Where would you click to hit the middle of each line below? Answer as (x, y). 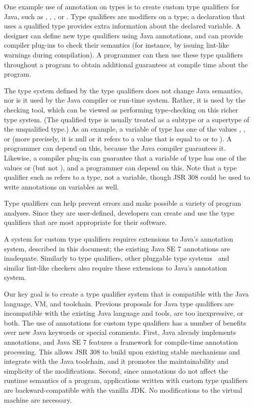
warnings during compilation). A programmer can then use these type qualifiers (124, 54)
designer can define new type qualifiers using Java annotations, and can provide (124, 35)
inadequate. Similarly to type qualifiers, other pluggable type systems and (117, 258)
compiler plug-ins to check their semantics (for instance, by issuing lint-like (116, 45)
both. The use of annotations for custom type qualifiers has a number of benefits (125, 322)
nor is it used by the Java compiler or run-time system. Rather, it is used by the (125, 100)
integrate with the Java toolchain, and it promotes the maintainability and (116, 361)
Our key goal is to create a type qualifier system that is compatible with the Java (127, 294)
